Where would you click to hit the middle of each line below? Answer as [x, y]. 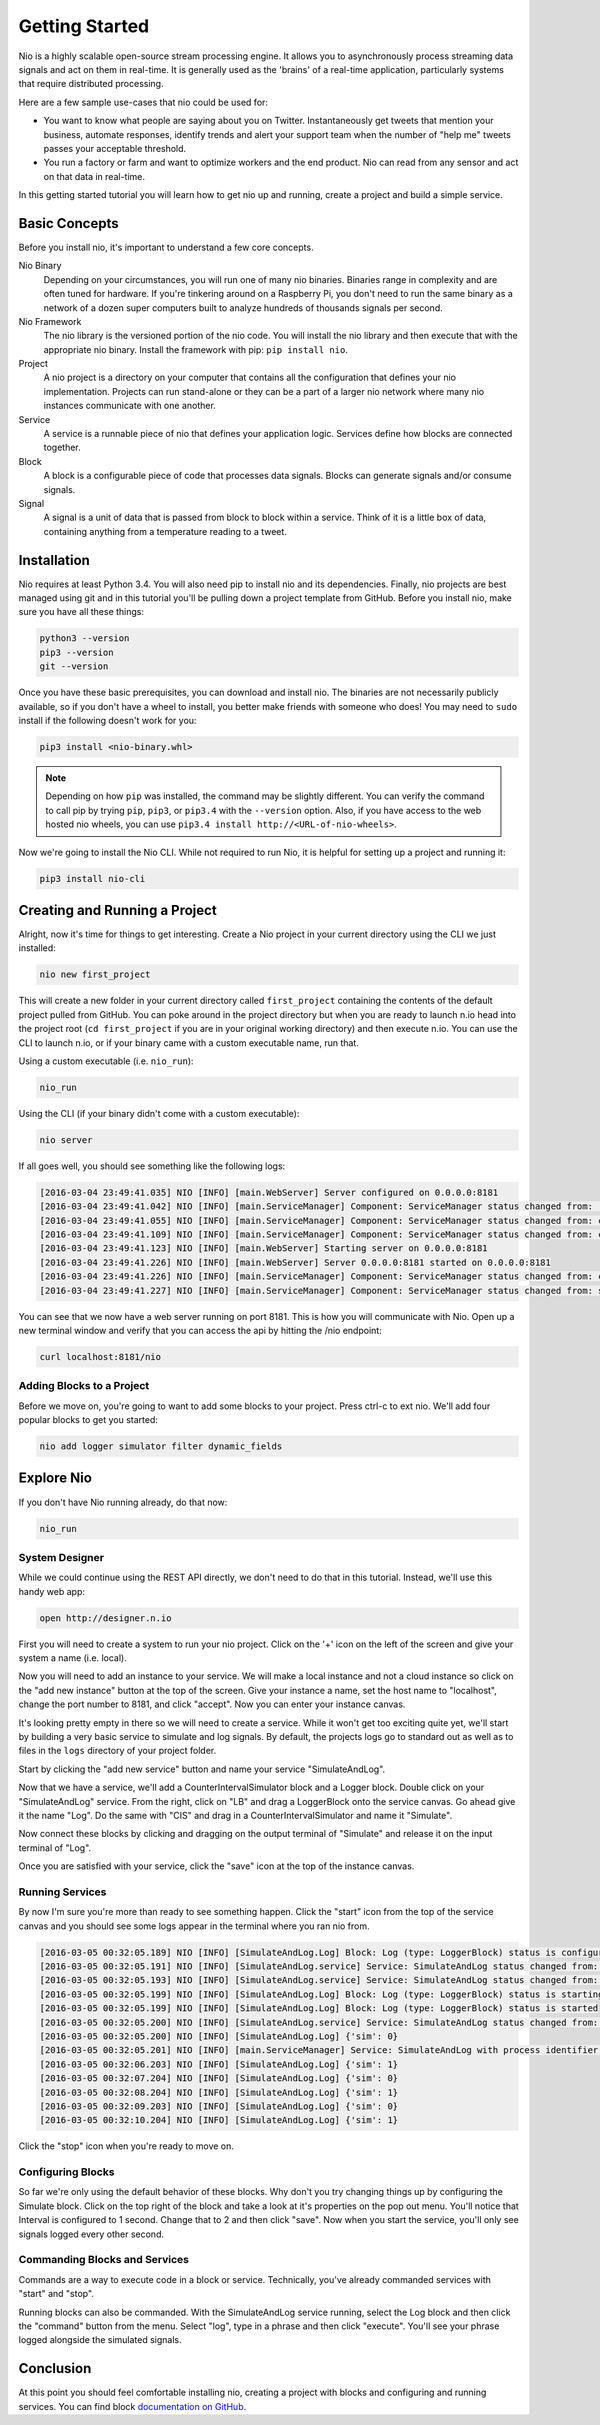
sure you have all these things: [81, 612]
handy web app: [51, 1591]
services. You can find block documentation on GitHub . [132, 2406]
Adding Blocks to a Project [84, 1386]
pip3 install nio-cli [92, 878]
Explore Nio [55, 1478]
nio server [66, 1139]
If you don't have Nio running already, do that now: [123, 1502]
